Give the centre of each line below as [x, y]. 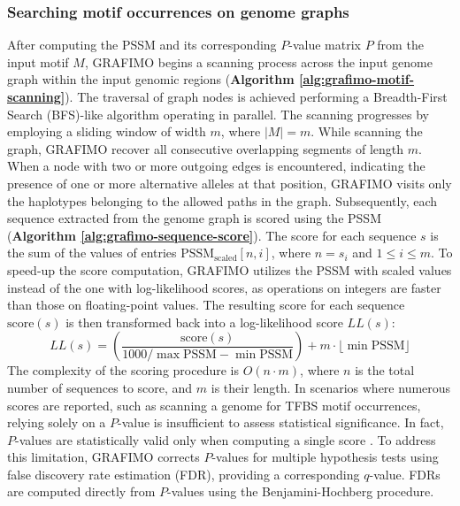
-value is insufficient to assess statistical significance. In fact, [281, 422]
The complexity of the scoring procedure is [123, 370]
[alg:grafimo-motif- [357, 79]
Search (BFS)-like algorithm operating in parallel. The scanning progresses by [218, 114]
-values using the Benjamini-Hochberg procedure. [301, 491]
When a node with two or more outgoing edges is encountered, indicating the [216, 166]
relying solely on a [57, 422]
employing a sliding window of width [107, 131]
